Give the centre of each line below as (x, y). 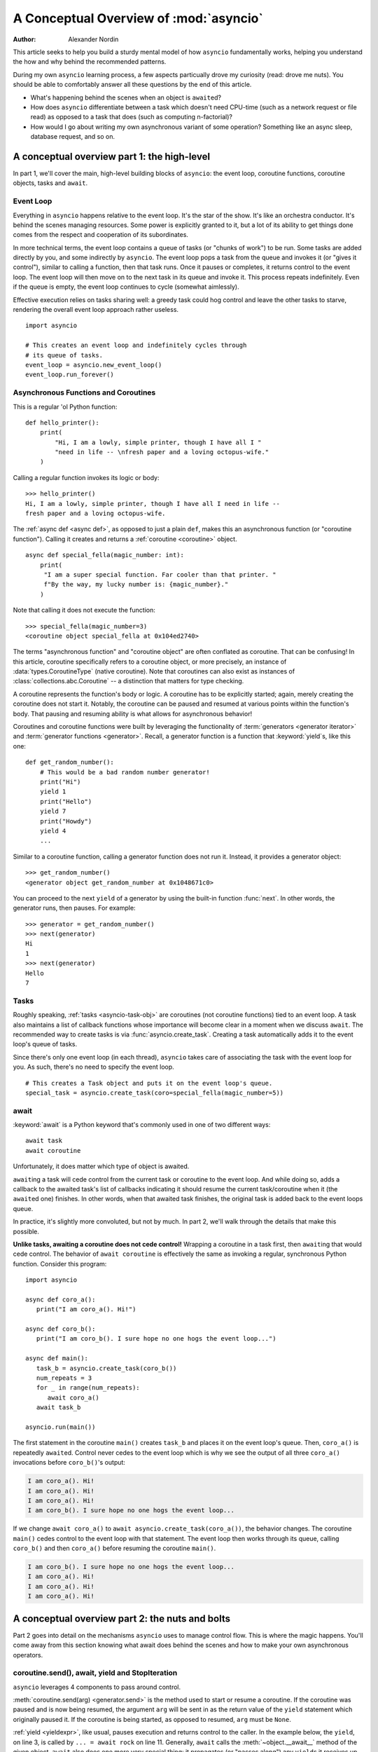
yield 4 (53, 831)
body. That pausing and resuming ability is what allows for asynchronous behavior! (132, 713)
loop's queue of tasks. (45, 1044)
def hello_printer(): (62, 423)
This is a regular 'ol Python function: (65, 406)
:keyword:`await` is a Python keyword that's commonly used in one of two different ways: (142, 1125)
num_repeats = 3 (64, 1378)
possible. (26, 1231)
